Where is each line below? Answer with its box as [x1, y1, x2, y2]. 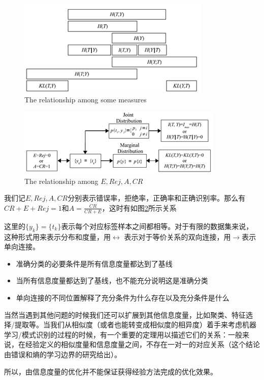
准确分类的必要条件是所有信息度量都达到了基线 [16, 258, 173, 269]
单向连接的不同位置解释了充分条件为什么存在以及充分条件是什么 [16, 292, 229, 302]
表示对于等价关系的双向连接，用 [124, 231, 231, 242]
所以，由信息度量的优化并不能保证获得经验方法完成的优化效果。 [4, 366, 217, 376]
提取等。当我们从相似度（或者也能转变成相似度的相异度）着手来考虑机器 [14, 319, 256, 330]
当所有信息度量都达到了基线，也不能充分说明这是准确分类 [16, 275, 208, 286]
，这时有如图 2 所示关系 [102, 202, 177, 213]
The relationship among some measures [24, 94, 147, 104]
